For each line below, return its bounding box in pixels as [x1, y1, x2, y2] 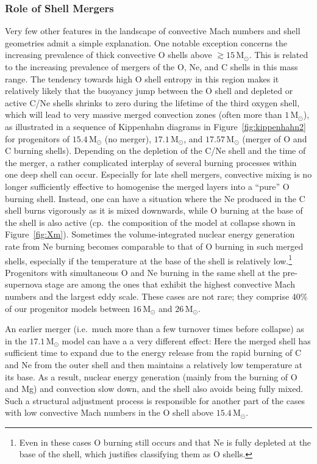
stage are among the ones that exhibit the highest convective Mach [45, 278, 295, 291]
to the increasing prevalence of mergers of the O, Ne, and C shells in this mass [5, 60, 298, 73]
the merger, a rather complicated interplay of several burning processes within [5, 156, 297, 169]
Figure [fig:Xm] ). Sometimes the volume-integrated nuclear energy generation [5, 228, 295, 241]
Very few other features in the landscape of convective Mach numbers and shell [5, 24, 301, 37]
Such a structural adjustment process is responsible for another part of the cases [5, 394, 305, 407]
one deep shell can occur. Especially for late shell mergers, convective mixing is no [5, 168, 312, 181]
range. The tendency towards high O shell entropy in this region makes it [5, 72, 279, 85]
